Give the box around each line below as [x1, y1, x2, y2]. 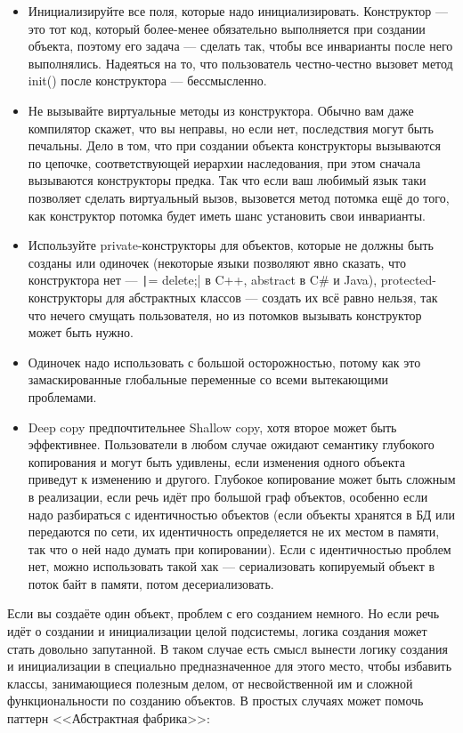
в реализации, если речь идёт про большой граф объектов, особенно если [28, 487, 428, 505]
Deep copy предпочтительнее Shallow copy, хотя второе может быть [28, 417, 397, 436]
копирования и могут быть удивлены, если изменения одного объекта [28, 452, 405, 471]
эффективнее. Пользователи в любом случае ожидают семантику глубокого [28, 435, 435, 454]
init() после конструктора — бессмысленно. [28, 71, 267, 90]
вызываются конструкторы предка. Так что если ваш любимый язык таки [28, 171, 426, 189]
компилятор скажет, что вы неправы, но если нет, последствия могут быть [28, 118, 434, 137]
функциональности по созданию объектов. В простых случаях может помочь [7, 691, 424, 710]
